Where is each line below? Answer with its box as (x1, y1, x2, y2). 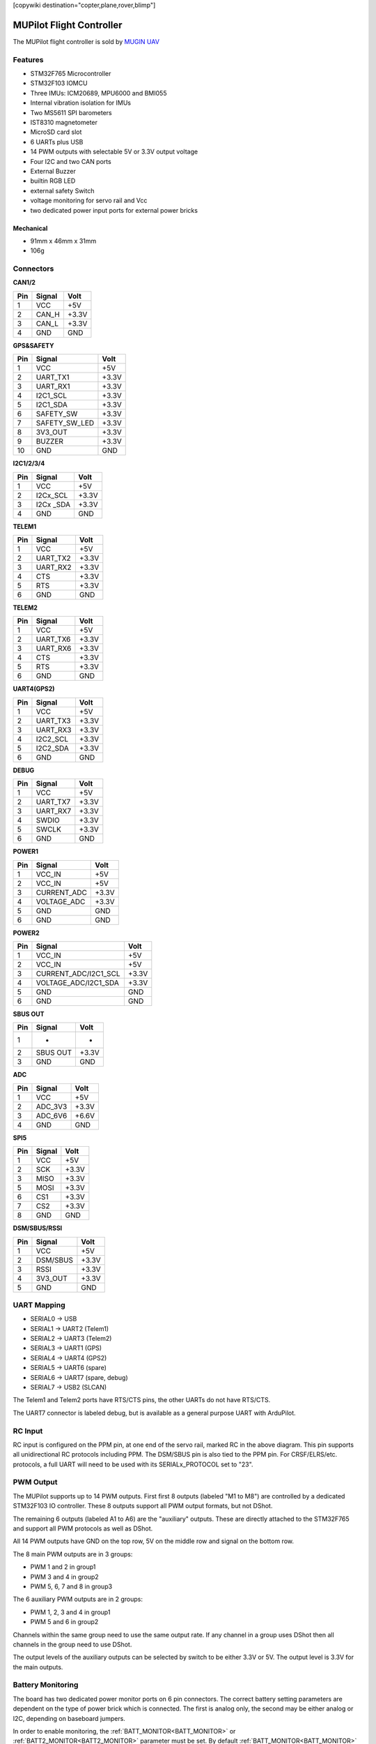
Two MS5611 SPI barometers (30, 108, 112, 116)
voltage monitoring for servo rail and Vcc (30, 196, 148, 205)
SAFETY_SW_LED (36, 419, 95, 428)
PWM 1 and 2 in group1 (30, 1563, 96, 1571)
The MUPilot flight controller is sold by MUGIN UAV (13, 37, 160, 45)
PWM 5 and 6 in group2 (30, 1618, 99, 1626)
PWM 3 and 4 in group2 (30, 1572, 99, 1581)
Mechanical (13, 224, 48, 232)
